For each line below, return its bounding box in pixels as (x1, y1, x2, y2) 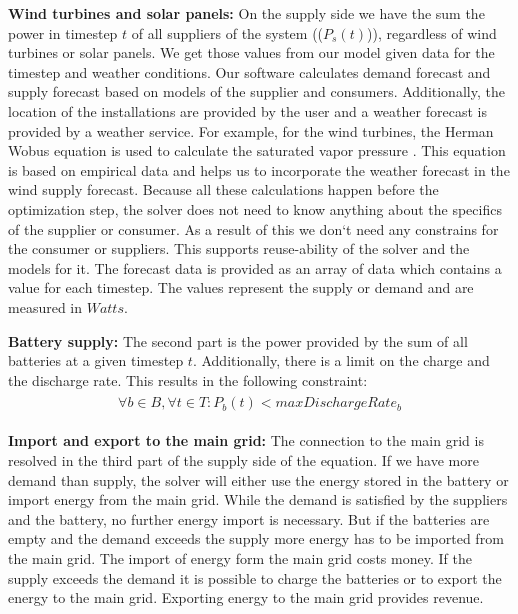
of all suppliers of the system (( (131, 22, 324, 43)
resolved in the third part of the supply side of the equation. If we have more (8, 449, 479, 470)
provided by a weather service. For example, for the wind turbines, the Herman (8, 120, 494, 141)
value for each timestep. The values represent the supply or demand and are (8, 277, 474, 298)
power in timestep (8, 22, 118, 43)
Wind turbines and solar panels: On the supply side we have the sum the (8, 3, 485, 23)
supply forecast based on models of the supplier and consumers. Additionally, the (8, 81, 505, 102)
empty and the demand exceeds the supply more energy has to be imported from (8, 528, 504, 549)
